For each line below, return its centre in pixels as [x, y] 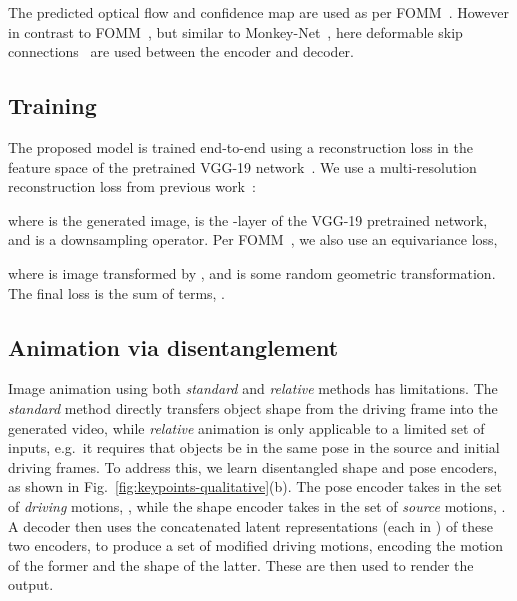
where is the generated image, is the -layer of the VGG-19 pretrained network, [248, 219]
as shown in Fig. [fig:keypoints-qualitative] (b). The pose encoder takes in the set [255, 486]
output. [31, 584]
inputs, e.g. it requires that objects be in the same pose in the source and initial [254, 447]
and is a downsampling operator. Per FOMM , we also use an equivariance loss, [253, 239]
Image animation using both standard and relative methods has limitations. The [253, 388]
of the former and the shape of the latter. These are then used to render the [241, 564]
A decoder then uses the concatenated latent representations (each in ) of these [251, 525]
